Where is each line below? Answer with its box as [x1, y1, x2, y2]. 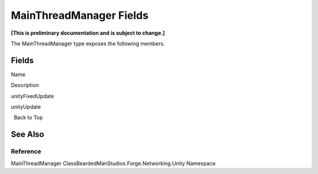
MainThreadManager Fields [11, 9, 149, 22]
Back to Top [14, 114, 44, 121]
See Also [11, 129, 44, 139]
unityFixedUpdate [11, 92, 54, 99]
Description [11, 82, 39, 89]
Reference [11, 148, 41, 156]
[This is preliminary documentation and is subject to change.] [11, 29, 165, 36]
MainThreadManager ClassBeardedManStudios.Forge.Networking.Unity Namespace [11, 159, 216, 167]
